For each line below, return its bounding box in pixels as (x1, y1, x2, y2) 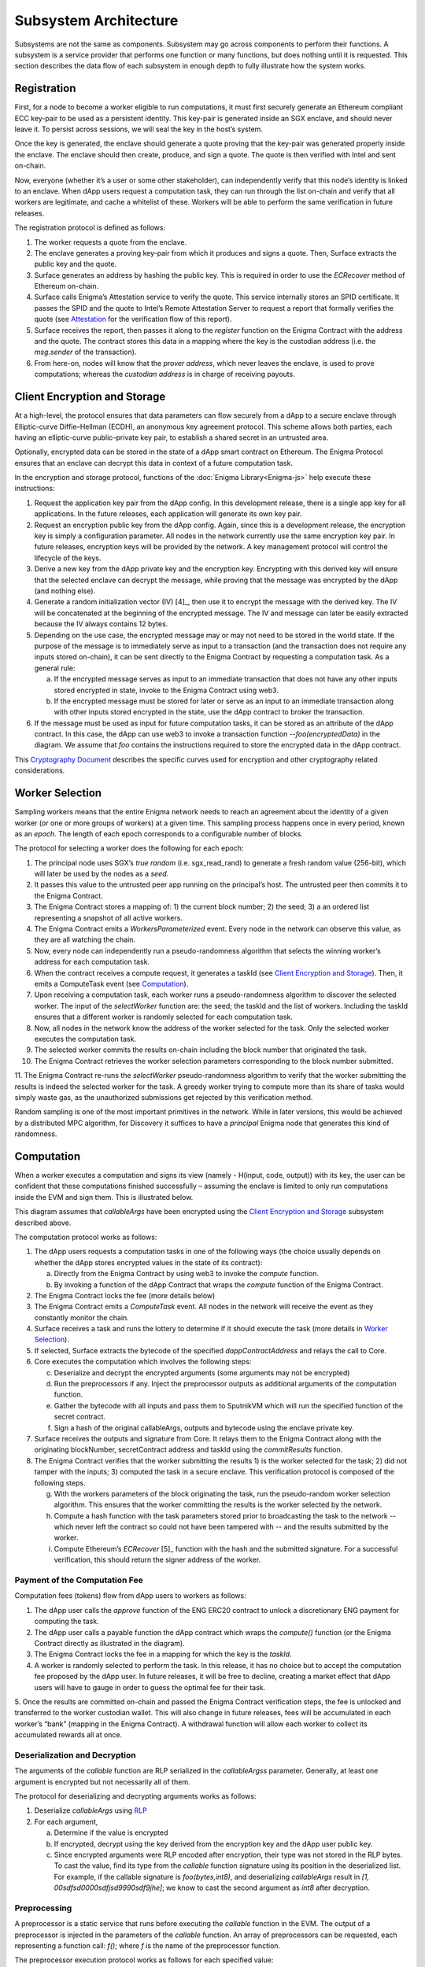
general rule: (34, 663, 76, 673)
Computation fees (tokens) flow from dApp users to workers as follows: (14, 1591, 247, 1600)
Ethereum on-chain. (34, 282, 99, 291)
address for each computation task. (34, 957, 150, 967)
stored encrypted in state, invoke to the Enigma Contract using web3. (54, 685, 279, 695)
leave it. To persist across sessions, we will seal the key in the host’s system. (14, 124, 264, 134)
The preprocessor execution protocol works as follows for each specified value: (14, 1955, 274, 1965)
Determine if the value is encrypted (54, 1828, 168, 1837)
